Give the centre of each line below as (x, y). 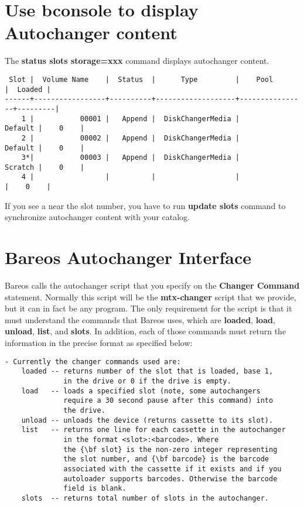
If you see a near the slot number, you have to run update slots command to (145, 205)
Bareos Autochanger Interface (128, 257)
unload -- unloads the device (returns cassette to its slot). (147, 420)
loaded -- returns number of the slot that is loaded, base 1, (147, 371)
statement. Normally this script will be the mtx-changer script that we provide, (151, 297)
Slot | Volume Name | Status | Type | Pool (141, 79)
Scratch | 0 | (45, 167)
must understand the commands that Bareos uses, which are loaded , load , (140, 319)
